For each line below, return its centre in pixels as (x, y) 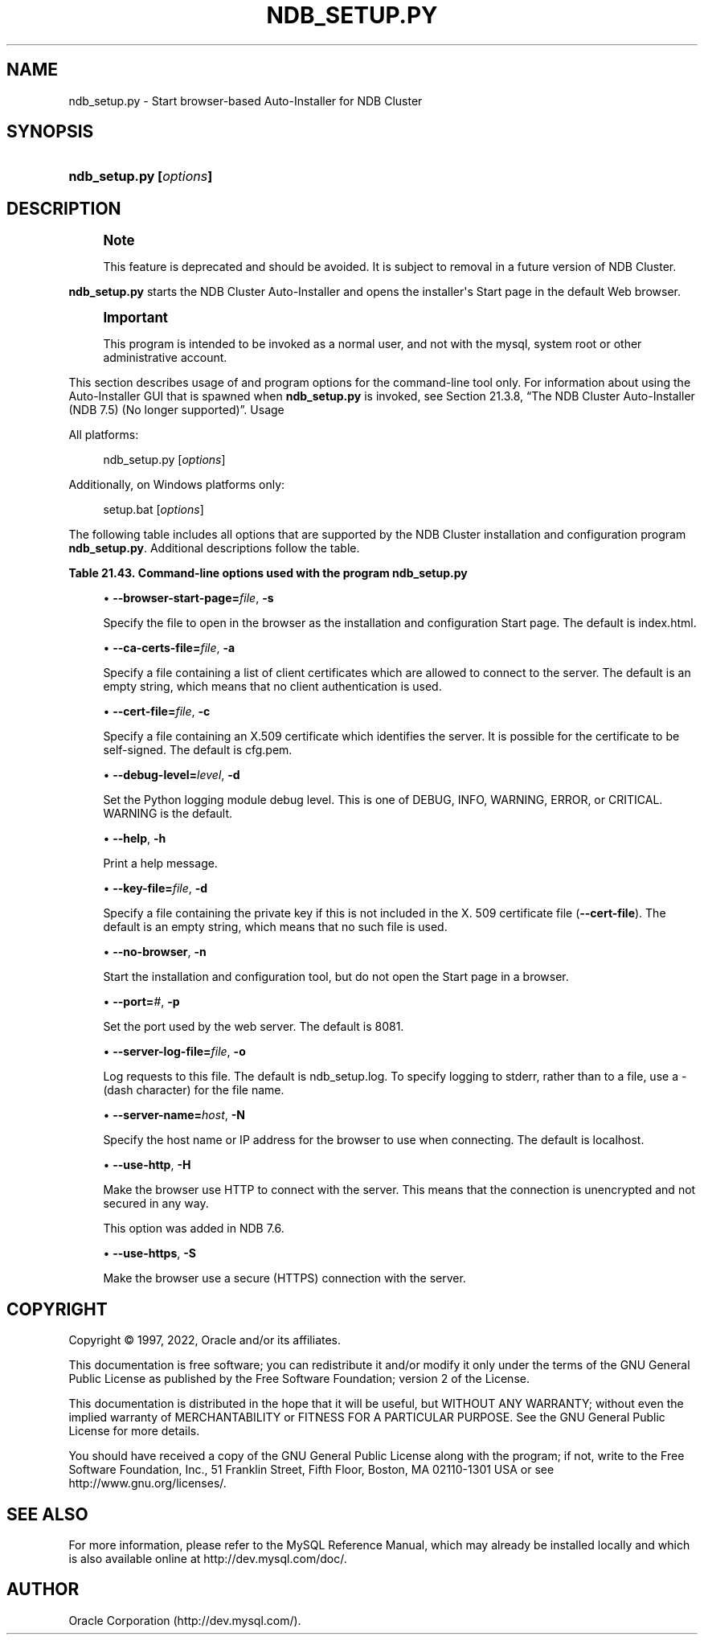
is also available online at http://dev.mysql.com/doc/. (208, 1558)
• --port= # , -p (141, 1002)
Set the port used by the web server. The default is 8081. (254, 1027)
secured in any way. (156, 1204)
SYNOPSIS (50, 132)
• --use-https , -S (149, 1253)
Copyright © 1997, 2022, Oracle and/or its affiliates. (205, 1340)
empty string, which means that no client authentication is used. (272, 687)
